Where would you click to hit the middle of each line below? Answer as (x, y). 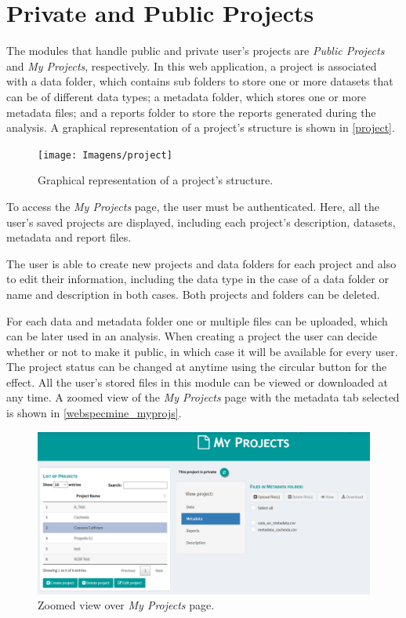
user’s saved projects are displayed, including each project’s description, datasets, (201, 222)
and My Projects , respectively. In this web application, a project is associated (192, 65)
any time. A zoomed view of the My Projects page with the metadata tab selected (203, 397)
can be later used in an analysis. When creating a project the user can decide (192, 336)
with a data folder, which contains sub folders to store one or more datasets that (200, 81)
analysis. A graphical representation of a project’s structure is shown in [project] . (201, 127)
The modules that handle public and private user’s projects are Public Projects (196, 51)
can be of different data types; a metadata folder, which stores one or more (186, 96)
